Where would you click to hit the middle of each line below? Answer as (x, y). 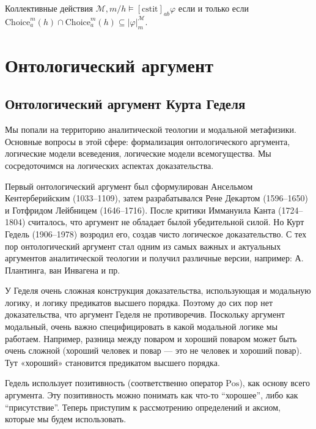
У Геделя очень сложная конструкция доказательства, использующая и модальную (158, 290)
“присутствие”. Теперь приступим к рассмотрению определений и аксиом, (143, 407)
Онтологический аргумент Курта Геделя (125, 104)
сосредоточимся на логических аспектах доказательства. (109, 165)
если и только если (214, 8)
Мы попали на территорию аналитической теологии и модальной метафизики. (151, 129)
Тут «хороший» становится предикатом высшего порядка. (112, 362)
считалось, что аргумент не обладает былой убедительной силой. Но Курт (166, 222)
